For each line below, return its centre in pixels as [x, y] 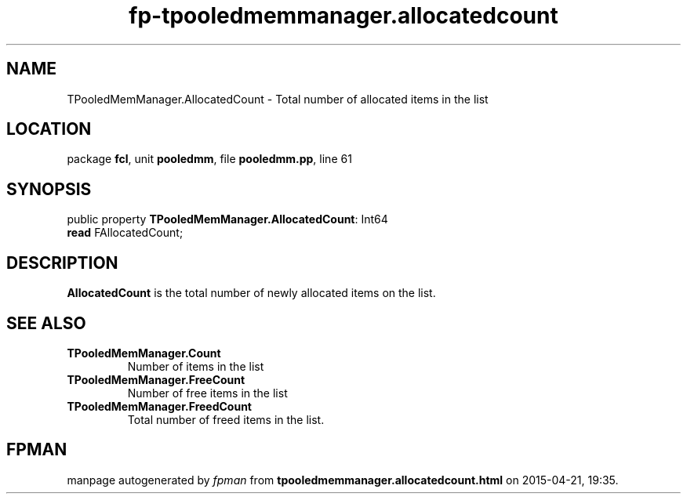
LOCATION [49, 129]
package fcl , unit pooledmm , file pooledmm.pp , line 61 [209, 159]
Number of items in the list [196, 366]
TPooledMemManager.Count [144, 353]
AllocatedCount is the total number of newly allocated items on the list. [251, 293]
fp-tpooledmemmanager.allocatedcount [343, 16]
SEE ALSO [46, 323]
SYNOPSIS [49, 189]
